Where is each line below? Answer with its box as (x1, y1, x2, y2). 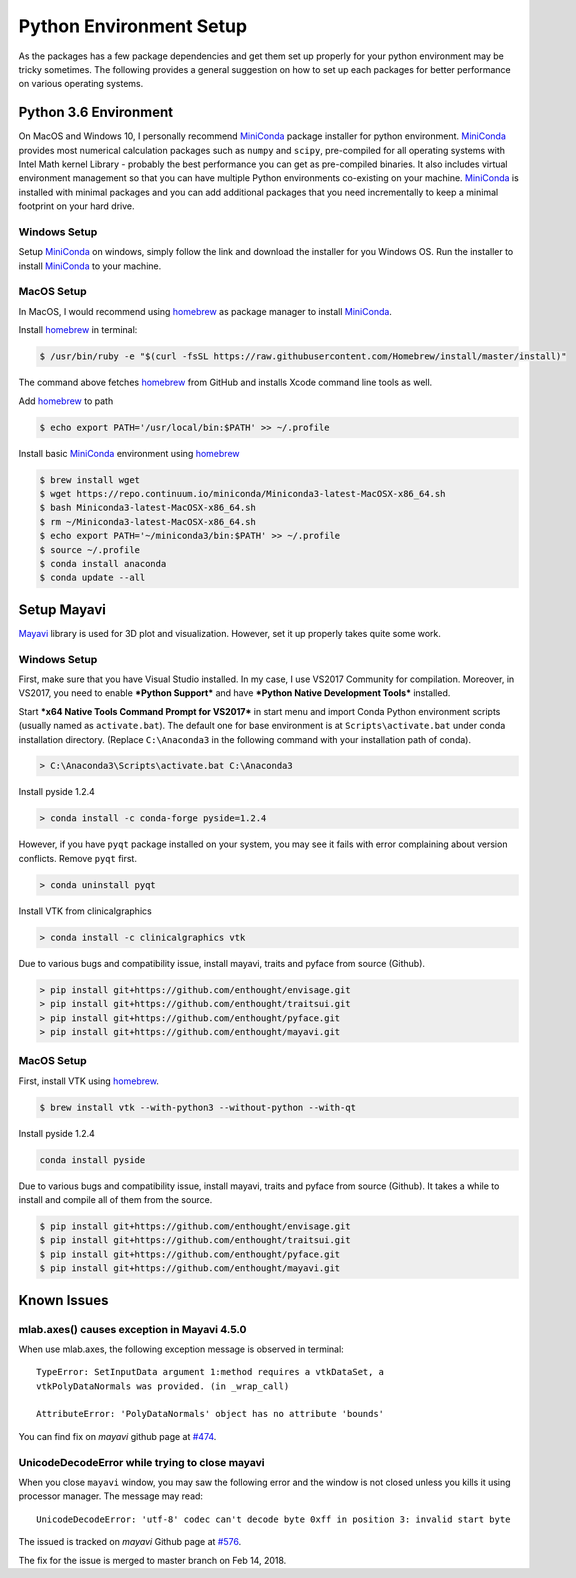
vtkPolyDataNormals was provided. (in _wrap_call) (36, 1380, 290, 1392)
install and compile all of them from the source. (18, 1193, 213, 1205)
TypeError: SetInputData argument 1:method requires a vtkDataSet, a (36, 1366, 385, 1378)
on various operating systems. (18, 78, 144, 90)
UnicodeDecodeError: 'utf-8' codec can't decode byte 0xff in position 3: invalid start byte (36, 1513, 511, 1525)
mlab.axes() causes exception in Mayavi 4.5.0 (18, 1322, 247, 1336)
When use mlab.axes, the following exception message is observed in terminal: (18, 1343, 344, 1355)
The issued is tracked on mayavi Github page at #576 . (18, 1536, 242, 1548)
